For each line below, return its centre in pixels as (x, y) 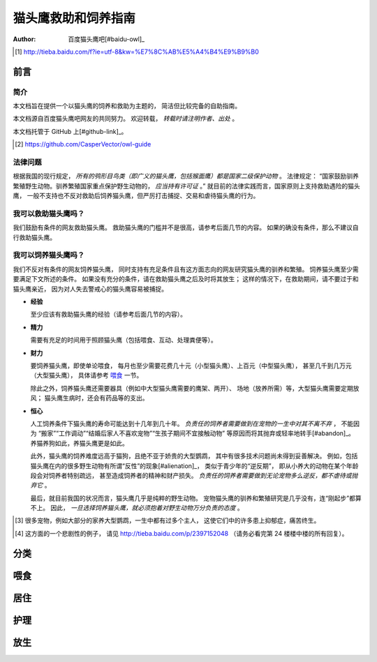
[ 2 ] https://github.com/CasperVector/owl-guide (83, 144)
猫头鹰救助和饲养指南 (74, 18)
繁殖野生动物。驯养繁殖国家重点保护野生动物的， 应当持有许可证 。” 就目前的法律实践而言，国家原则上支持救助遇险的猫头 (186, 186)
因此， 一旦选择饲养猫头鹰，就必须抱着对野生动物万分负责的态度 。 (147, 508)
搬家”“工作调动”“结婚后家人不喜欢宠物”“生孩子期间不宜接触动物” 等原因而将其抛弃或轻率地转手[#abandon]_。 (198, 433)
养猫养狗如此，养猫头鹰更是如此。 (79, 443)
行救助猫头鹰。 (34, 237)
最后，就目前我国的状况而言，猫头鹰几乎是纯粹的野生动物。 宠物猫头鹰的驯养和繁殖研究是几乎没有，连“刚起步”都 (193, 498)
